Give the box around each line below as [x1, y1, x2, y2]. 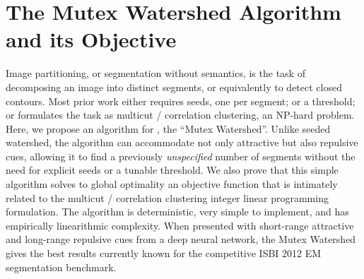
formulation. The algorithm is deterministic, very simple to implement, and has [6, 204, 349, 219]
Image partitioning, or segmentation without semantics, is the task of [6, 66, 305, 81]
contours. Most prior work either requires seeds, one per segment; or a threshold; [6, 93, 356, 108]
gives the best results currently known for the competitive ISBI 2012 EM [6, 246, 322, 261]
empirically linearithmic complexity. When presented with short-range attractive [6, 218, 354, 232]
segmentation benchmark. [6, 259, 117, 274]
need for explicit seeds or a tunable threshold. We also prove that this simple [6, 162, 339, 177]
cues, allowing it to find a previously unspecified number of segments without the [6, 148, 356, 163]
